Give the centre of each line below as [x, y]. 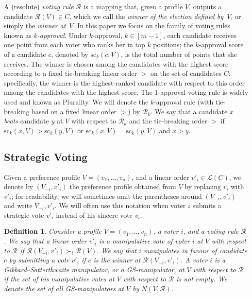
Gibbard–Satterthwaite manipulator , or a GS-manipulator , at [94, 269]
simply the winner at [35, 26]
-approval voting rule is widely [203, 92]
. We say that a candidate [189, 111]
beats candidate [26, 121]
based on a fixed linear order [74, 111]
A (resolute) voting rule [39, 6]
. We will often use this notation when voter [120, 205]
